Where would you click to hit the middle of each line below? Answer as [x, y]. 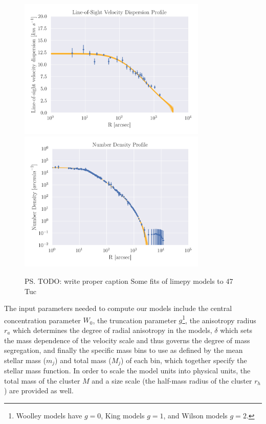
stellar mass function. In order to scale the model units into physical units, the [127, 371]
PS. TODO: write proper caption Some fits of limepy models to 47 [129, 281]
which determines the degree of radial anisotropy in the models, [112, 330]
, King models [123, 416]
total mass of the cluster [42, 380]
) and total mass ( [83, 360]
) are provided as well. [39, 390]
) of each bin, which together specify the [184, 360]
